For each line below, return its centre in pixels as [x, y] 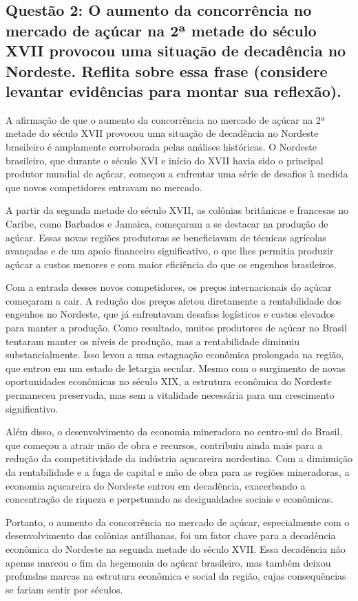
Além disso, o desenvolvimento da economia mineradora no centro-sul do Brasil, [174, 431]
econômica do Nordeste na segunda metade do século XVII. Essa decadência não [176, 548]
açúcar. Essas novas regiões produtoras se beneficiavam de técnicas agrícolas [166, 237]
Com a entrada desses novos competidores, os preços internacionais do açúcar [169, 287]
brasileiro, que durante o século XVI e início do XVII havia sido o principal [165, 160]
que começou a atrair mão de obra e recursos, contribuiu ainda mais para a [164, 445]
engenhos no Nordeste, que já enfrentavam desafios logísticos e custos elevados [170, 314]
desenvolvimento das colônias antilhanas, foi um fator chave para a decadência [171, 535]
